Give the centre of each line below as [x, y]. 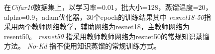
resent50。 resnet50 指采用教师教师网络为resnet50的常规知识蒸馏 [107, 36]
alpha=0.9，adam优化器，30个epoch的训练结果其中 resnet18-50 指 [107, 17]
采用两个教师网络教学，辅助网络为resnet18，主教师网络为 [97, 27]
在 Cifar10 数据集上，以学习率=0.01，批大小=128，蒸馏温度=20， [108, 7]
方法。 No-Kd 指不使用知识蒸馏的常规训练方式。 [83, 46]
